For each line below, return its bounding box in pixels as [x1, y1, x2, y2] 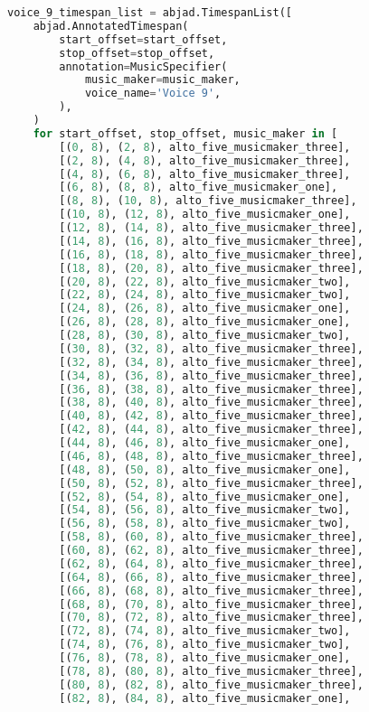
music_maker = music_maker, [84, 73, 241, 87]
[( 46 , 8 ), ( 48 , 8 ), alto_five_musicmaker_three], [59, 449, 364, 463]
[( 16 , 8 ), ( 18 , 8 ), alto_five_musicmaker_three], [59, 248, 364, 261]
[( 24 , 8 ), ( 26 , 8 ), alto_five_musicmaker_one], [59, 302, 351, 315]
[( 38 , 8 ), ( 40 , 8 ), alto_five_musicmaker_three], [59, 396, 364, 409]
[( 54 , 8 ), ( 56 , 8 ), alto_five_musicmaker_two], [59, 503, 351, 517]
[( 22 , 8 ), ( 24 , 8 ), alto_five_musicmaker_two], [59, 288, 351, 302]
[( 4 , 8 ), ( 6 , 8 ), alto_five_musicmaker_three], [59, 167, 351, 181]
